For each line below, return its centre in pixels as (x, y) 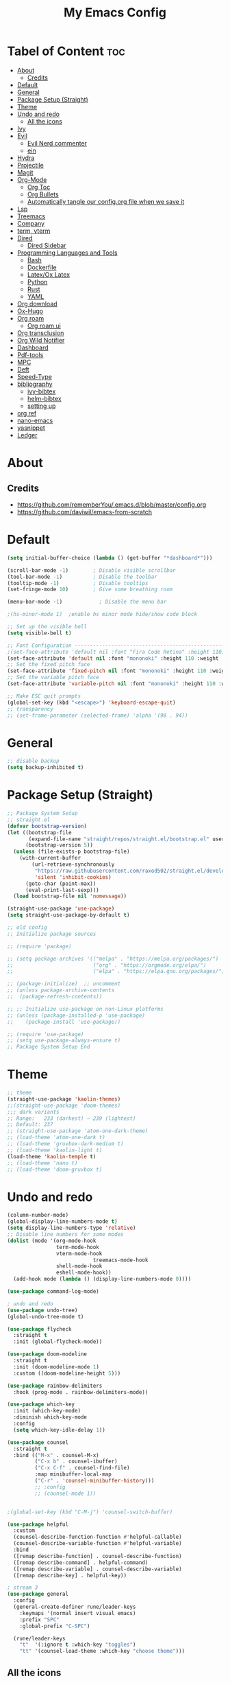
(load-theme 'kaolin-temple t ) (52, 1156)
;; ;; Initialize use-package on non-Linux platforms (86, 1009)
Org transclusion (40, 333)
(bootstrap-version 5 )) (59, 845)
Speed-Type (35, 376)
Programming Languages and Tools (67, 253)
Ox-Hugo (30, 311)
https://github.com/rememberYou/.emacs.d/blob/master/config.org (112, 504)
